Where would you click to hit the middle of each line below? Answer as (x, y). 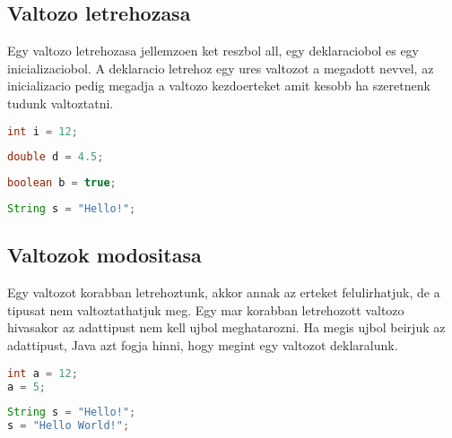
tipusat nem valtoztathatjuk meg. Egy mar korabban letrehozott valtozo (206, 309)
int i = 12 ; (43, 131)
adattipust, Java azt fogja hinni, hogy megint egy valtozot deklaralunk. (203, 345)
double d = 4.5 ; (56, 157)
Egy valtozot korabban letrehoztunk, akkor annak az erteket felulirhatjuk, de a (224, 292)
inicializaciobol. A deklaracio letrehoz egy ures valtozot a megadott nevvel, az (221, 68)
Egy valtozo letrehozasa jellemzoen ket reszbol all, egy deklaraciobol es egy (213, 51)
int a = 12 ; (43, 373)
